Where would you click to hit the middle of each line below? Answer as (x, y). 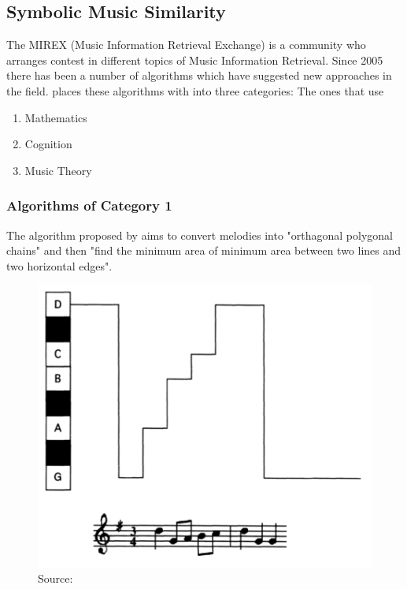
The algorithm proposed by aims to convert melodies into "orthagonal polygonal (200, 235)
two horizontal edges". (59, 265)
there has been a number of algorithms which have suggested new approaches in (199, 75)
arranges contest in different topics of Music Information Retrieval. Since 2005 (195, 60)
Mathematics (56, 117)
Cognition (48, 144)
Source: (55, 578)
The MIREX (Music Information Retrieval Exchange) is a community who (186, 45)
